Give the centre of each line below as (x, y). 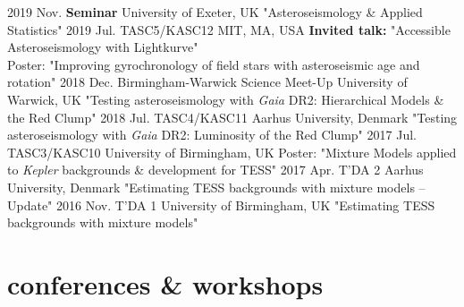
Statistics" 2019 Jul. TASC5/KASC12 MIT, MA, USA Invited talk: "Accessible (229, 29)
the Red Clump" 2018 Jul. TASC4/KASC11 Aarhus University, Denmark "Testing (232, 117)
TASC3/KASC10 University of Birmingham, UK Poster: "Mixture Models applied (232, 152)
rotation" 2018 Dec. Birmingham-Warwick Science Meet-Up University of (207, 82)
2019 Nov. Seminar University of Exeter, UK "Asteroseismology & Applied (215, 12)
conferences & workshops (165, 283)
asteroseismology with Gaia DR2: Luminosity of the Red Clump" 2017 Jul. (212, 135)
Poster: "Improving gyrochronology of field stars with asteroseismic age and (214, 64)
